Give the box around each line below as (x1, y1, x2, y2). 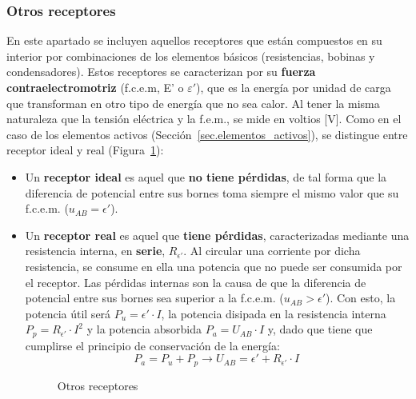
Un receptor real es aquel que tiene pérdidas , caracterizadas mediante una (25, 226, 410, 243)
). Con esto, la (326, 289, 396, 306)
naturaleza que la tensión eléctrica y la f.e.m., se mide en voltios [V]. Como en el (6, 110, 402, 127)
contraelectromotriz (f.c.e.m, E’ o (6, 79, 184, 95)
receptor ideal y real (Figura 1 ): (6, 142, 164, 158)
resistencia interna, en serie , (25, 242, 166, 259)
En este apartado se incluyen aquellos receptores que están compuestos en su (6, 32, 382, 49)
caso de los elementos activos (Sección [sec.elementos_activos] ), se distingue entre (6, 126, 408, 142)
